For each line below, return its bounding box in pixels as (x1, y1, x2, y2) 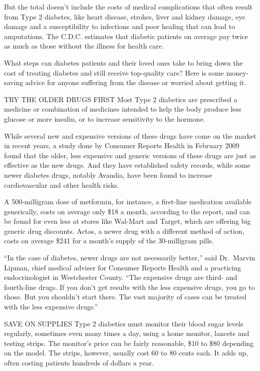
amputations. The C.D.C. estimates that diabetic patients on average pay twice (4, 31, 248, 41)
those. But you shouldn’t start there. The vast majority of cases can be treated (4, 291, 246, 302)
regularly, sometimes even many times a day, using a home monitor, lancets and (4, 328, 249, 338)
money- (226, 67, 249, 78)
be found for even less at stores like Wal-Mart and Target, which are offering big (4, 216, 251, 226)
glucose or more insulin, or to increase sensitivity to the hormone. (4, 113, 205, 124)
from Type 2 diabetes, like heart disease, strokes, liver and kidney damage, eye (4, 11, 245, 22)
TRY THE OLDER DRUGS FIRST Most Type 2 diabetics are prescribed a (4, 94, 237, 104)
